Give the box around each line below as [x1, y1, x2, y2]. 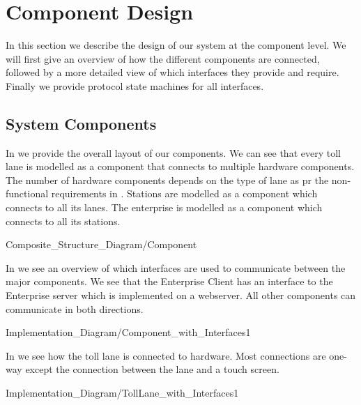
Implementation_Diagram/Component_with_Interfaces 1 [6, 325, 251, 339]
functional [6, 186, 49, 201]
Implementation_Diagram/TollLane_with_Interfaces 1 [6, 385, 239, 400]
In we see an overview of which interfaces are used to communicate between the [6, 260, 346, 275]
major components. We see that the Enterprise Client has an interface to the [6, 274, 333, 289]
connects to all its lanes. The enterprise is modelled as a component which [6, 200, 323, 215]
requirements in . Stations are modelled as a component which [51, 186, 318, 201]
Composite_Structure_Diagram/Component [6, 237, 197, 252]
